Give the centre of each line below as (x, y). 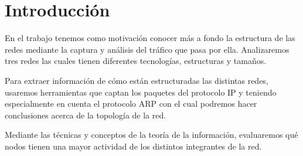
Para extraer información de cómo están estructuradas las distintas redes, (137, 80)
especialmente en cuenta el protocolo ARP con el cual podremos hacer (131, 104)
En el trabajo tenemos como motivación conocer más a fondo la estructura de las (150, 38)
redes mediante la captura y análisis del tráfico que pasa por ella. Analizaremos (147, 49)
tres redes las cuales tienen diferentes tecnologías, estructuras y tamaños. (136, 61)
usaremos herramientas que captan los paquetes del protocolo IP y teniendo (141, 92)
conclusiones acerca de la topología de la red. (86, 115)
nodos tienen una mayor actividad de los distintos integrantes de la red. (133, 146)
